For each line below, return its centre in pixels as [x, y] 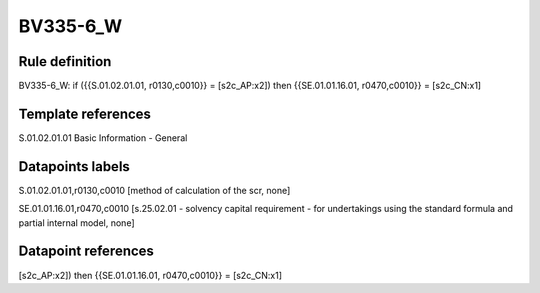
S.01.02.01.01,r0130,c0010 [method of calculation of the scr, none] [154, 190]
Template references [85, 113]
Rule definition [65, 61]
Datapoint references [86, 251]
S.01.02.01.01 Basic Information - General [103, 137]
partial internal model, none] [76, 222]
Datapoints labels [74, 166]
